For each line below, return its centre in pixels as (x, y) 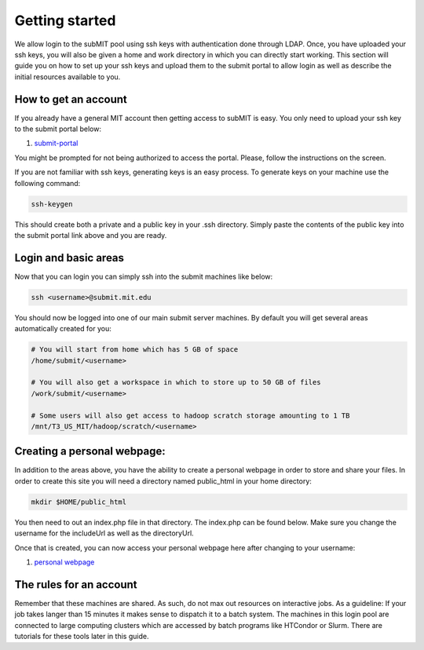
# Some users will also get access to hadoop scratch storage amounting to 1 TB (190, 415)
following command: (48, 183)
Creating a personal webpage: (90, 451)
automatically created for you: (63, 329)
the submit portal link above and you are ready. (91, 235)
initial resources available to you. (68, 77)
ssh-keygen (52, 204)
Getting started (65, 20)
